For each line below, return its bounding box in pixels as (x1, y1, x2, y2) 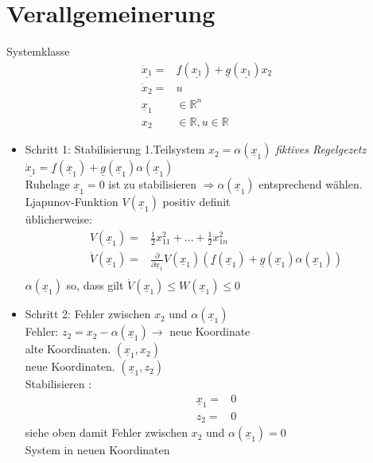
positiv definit (162, 193, 231, 210)
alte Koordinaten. (25, 340, 111, 357)
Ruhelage (25, 176, 70, 193)
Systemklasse (6, 43, 70, 60)
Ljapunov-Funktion (25, 193, 119, 210)
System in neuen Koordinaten (25, 442, 170, 458)
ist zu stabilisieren (108, 176, 196, 193)
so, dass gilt (66, 277, 124, 294)
